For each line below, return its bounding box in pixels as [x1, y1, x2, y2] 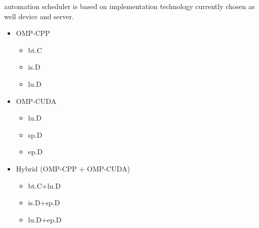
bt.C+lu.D [28, 180, 61, 191]
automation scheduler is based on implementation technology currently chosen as [4, 1, 255, 11]
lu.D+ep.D [28, 214, 62, 224]
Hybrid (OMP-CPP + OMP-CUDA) [16, 163, 130, 174]
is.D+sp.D [28, 197, 60, 208]
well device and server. [4, 11, 74, 21]
